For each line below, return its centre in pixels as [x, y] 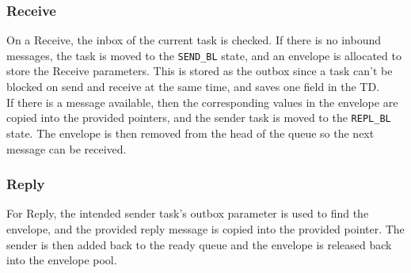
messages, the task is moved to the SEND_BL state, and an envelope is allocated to [204, 55]
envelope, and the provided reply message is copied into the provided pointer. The [205, 228]
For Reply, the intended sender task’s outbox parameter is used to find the [188, 213]
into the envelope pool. [62, 260]
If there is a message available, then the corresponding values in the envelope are [202, 102]
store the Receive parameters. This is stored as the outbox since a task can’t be [200, 71]
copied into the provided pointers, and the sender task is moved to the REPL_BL [199, 118]
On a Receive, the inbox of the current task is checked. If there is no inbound [194, 40]
